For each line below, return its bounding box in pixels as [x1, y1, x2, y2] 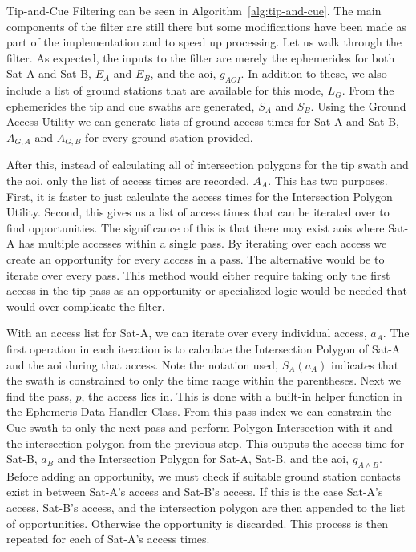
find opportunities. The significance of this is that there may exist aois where [6, 219, 385, 236]
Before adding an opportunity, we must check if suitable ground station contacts [6, 467, 401, 484]
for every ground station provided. [85, 128, 253, 145]
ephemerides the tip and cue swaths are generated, [6, 97, 255, 114]
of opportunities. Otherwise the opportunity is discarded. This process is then [6, 514, 389, 531]
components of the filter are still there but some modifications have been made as [6, 18, 407, 34]
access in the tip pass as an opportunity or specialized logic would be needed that [6, 282, 407, 299]
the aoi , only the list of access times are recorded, [6, 172, 249, 188]
